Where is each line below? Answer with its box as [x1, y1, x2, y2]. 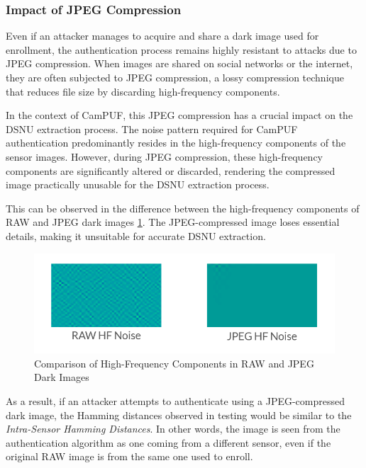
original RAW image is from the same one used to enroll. [6, 449, 253, 464]
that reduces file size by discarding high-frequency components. [6, 84, 280, 98]
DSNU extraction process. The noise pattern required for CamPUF [6, 121, 298, 136]
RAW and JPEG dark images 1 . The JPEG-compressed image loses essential [6, 215, 340, 229]
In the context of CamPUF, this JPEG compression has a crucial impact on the [6, 108, 353, 122]
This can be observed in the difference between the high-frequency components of [6, 200, 360, 215]
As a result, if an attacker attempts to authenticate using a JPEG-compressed [6, 394, 345, 409]
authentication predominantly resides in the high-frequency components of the [6, 135, 346, 150]
